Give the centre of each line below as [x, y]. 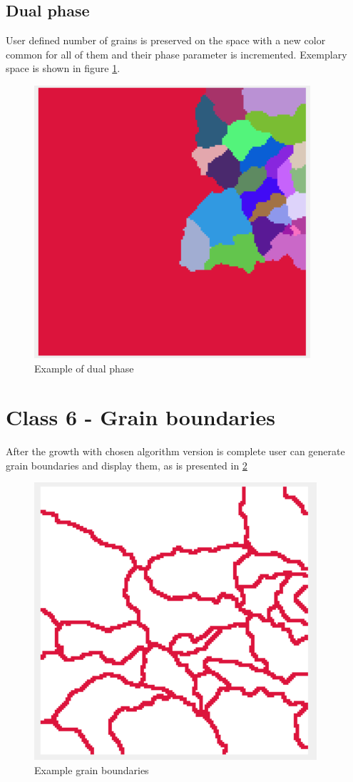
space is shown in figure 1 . [63, 68]
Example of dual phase [84, 368]
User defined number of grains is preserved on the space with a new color [166, 40]
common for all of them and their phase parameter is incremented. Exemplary [176, 54]
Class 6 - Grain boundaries [140, 417]
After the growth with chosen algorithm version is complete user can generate [175, 451]
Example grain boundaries [92, 770]
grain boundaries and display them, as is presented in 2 [127, 465]
